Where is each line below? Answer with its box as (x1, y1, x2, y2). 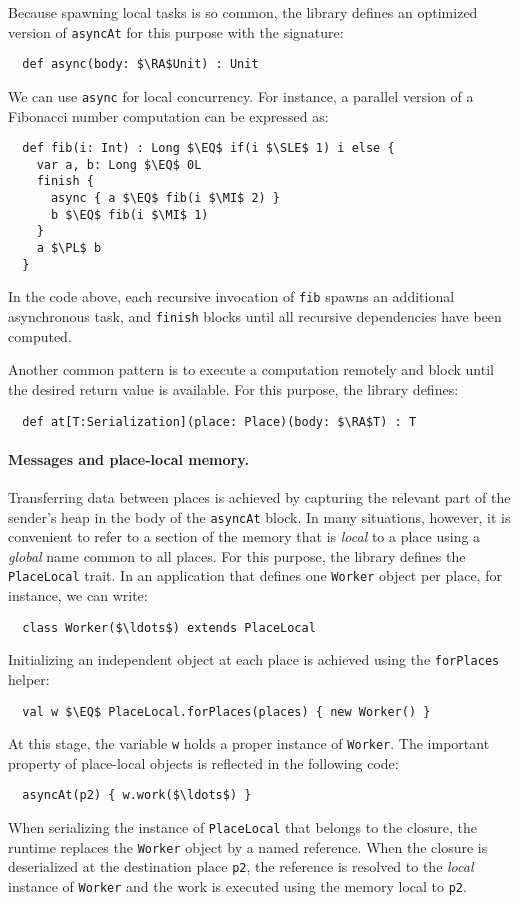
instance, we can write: (8, 585, 148, 606)
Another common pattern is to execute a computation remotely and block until (8, 359, 494, 380)
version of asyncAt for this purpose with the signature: (8, 21, 344, 42)
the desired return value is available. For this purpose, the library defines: (8, 378, 459, 399)
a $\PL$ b (36, 241, 102, 256)
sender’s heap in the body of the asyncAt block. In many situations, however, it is (8, 506, 511, 527)
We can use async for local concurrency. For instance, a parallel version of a (8, 85, 474, 106)
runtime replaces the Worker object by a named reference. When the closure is (8, 836, 488, 857)
